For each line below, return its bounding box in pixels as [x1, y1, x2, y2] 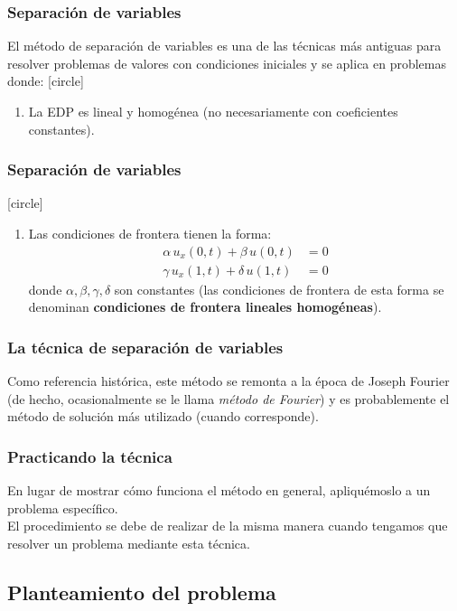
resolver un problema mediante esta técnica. [7, 533, 250, 552]
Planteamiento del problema [7, 578, 276, 606]
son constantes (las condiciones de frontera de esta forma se [114, 279, 444, 298]
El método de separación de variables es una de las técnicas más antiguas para [7, 36, 442, 55]
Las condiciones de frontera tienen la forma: [28, 224, 272, 242]
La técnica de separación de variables [7, 335, 284, 358]
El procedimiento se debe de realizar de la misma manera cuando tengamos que [7, 516, 448, 535]
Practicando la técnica [7, 445, 173, 467]
